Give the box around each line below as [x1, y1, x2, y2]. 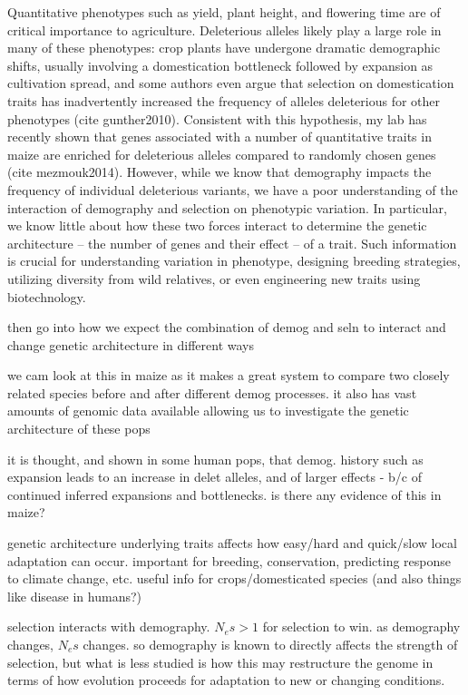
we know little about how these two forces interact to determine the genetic [7, 216, 427, 235]
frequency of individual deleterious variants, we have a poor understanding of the [7, 180, 458, 199]
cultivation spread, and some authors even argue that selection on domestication [7, 73, 454, 93]
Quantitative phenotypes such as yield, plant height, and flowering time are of [7, 3, 441, 21]
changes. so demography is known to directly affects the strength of [83, 635, 458, 653]
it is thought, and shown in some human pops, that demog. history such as [7, 449, 424, 468]
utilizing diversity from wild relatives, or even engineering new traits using [7, 269, 421, 288]
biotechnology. [7, 287, 86, 306]
